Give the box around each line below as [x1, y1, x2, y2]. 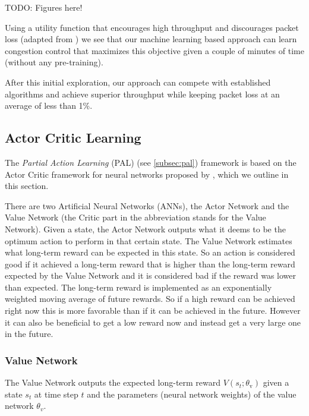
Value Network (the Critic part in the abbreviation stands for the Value [5, 211, 266, 223]
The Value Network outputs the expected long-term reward [5, 376, 221, 389]
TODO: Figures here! [5, 1, 83, 13]
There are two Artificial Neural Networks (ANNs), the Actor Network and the [5, 199, 289, 212]
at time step [34, 387, 78, 400]
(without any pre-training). [5, 56, 103, 68]
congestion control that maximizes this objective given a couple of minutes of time [5, 44, 304, 56]
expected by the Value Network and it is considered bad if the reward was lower [5, 269, 296, 282]
